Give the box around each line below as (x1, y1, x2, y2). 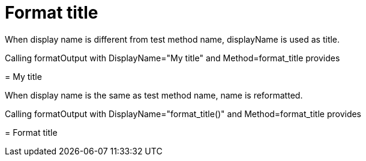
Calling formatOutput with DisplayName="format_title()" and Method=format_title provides (5, 108, 362, 119)
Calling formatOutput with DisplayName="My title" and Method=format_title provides (5, 52, 340, 63)
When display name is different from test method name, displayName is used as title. (5, 34, 340, 44)
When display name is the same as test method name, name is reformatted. (5, 90, 303, 100)
